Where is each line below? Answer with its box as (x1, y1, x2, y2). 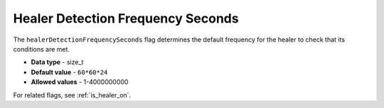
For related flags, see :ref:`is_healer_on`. (13, 90, 132, 99)
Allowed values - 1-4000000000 (31, 78, 129, 86)
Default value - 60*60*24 (31, 68, 108, 76)
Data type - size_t (31, 58, 84, 66)
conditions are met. (13, 44, 70, 53)
